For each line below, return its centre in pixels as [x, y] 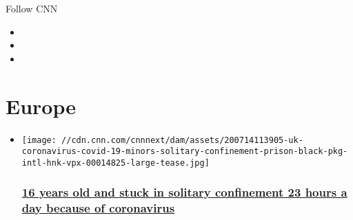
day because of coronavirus [98, 208]
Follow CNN [32, 8]
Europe [41, 106]
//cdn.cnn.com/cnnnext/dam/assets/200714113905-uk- [182, 140]
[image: [39, 140]
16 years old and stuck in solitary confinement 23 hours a [184, 192]
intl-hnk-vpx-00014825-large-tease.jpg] [115, 163]
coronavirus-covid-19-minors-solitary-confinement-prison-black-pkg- [185, 152]
